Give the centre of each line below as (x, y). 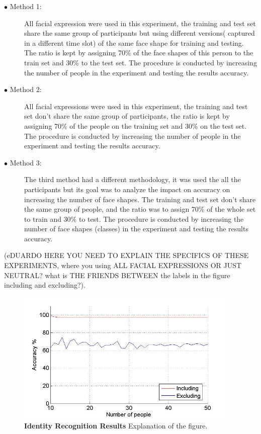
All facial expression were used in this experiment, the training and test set (140, 23)
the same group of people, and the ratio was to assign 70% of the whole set (140, 209)
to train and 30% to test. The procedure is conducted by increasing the (134, 219)
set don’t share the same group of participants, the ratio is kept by (127, 116)
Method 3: (26, 162)
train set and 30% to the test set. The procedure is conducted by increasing (141, 62)
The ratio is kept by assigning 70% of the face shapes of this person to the (139, 53)
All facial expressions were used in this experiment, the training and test (136, 106)
